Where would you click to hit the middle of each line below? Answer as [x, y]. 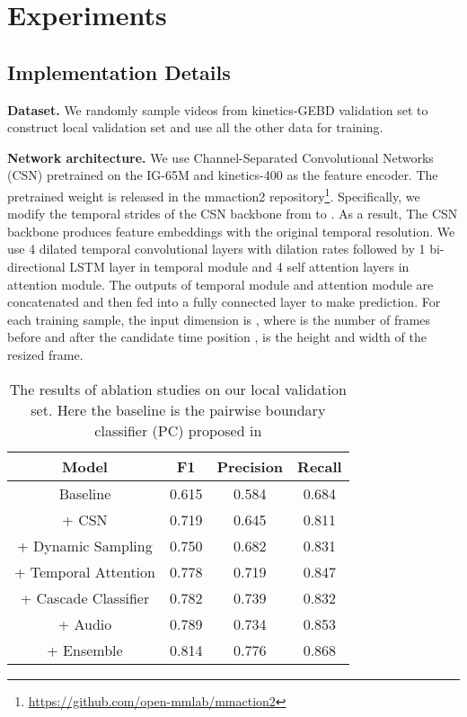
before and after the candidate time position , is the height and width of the [217, 337]
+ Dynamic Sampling [85, 545]
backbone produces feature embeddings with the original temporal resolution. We [231, 231]
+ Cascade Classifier [85, 597]
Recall [320, 466]
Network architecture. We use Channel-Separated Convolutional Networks [220, 157]
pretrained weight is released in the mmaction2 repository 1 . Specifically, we [214, 194]
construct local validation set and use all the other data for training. [195, 127]
